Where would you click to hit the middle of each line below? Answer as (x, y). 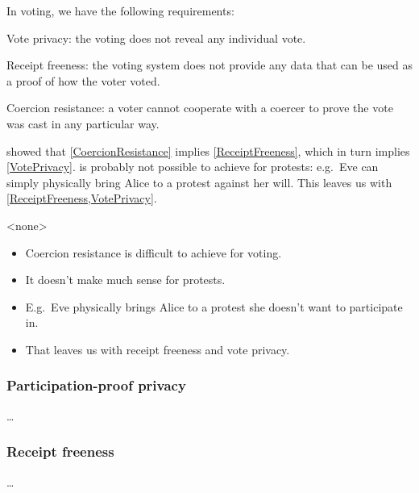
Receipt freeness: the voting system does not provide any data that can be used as (209, 65)
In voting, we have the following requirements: (120, 10)
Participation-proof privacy (96, 385)
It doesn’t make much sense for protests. (125, 280)
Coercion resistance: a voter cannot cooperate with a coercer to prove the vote (200, 108)
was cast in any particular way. (83, 123)
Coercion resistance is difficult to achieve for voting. (153, 252)
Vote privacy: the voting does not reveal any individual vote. (156, 38)
